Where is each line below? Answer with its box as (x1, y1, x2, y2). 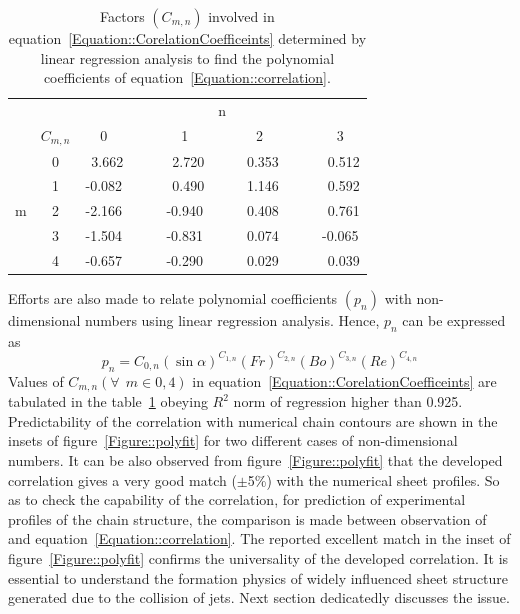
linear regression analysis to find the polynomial (40, 47, 335, 68)
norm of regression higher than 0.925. (233, 391, 463, 412)
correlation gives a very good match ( (8, 469, 237, 490)
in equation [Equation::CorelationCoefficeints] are (192, 370, 497, 391)
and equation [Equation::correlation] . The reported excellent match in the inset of (8, 528, 511, 549)
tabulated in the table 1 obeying (8, 391, 208, 412)
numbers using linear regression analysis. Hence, (85, 310, 380, 331)
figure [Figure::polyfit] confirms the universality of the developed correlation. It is (8, 547, 509, 568)
